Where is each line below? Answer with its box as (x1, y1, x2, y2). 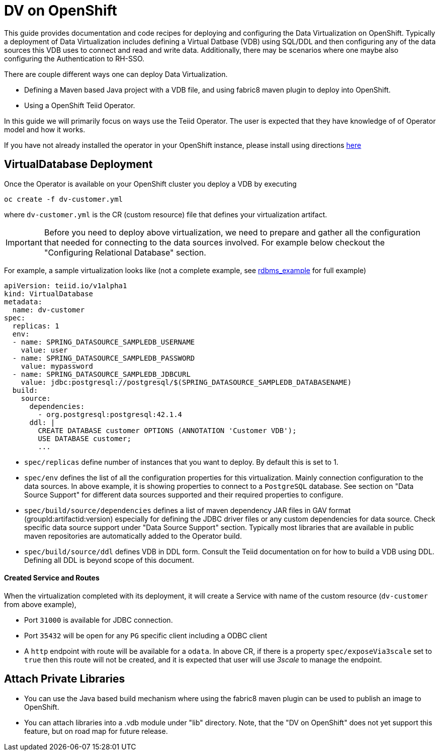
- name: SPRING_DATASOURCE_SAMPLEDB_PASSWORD (12, 354, 195, 362)
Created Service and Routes (4, 573, 100, 582)
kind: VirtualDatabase (4, 289, 94, 298)
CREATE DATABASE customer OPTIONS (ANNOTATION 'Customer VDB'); (38, 426, 297, 435)
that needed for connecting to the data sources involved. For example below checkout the (44, 237, 385, 247)
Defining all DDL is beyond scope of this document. (24, 555, 194, 564)
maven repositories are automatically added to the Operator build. (24, 531, 242, 540)
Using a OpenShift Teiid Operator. (24, 101, 135, 110)
